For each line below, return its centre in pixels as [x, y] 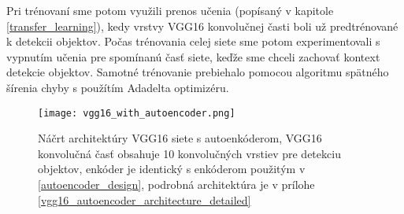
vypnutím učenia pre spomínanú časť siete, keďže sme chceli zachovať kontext [193, 56]
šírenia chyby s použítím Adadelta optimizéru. [118, 87]
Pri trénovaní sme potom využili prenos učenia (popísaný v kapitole [170, 10]
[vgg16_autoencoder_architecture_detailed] [145, 199]
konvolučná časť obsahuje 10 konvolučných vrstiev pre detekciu [189, 153]
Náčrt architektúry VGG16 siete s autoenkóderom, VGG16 [180, 138]
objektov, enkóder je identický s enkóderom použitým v [172, 169]
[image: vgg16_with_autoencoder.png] [137, 113]
